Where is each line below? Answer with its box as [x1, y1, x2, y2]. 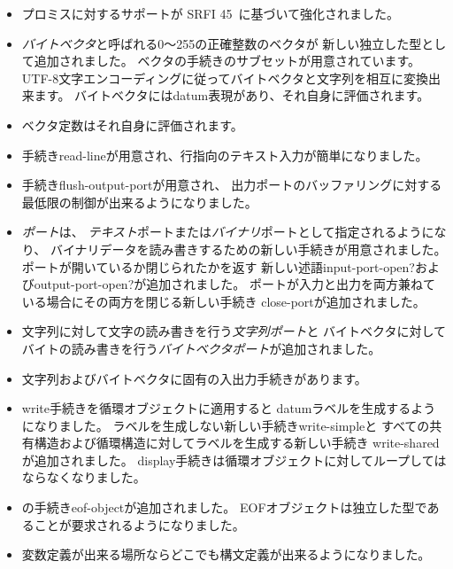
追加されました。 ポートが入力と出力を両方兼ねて [146, 275, 435, 293]
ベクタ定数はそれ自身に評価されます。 [21, 115, 243, 134]
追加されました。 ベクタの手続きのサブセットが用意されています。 [34, 51, 421, 70]
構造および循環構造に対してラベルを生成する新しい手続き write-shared [34, 433, 440, 452]
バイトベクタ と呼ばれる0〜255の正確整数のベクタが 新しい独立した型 [21, 34, 422, 52]
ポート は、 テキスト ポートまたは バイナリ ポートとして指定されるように [21, 222, 434, 241]
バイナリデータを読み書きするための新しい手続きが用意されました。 [50, 239, 447, 258]
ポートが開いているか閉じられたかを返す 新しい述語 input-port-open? [21, 257, 415, 276]
